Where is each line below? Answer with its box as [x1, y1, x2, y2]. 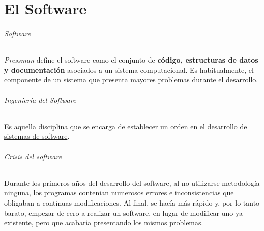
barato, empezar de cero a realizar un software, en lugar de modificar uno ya [4, 207, 243, 218]
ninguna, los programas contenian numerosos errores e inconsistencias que [4, 187, 234, 198]
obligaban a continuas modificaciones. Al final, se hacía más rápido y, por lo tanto [4, 197, 260, 208]
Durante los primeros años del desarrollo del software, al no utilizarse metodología [4, 177, 260, 188]
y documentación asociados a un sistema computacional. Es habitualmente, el [4, 64, 254, 75]
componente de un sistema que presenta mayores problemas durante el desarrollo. [4, 74, 258, 85]
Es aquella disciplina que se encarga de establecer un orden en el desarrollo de [4, 121, 247, 131]
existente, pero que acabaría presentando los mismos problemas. [4, 217, 203, 228]
